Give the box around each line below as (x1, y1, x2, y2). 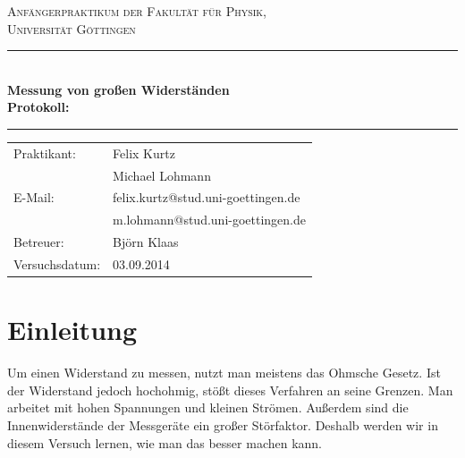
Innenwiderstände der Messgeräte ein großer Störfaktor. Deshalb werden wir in (7, 415, 438, 434)
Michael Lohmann (113, 165, 211, 184)
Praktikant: (13, 143, 76, 162)
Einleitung (7, 311, 138, 348)
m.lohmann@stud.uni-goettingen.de (113, 210, 307, 229)
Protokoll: (7, 98, 70, 116)
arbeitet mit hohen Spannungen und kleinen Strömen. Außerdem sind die (7, 398, 409, 417)
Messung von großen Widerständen (7, 80, 230, 98)
